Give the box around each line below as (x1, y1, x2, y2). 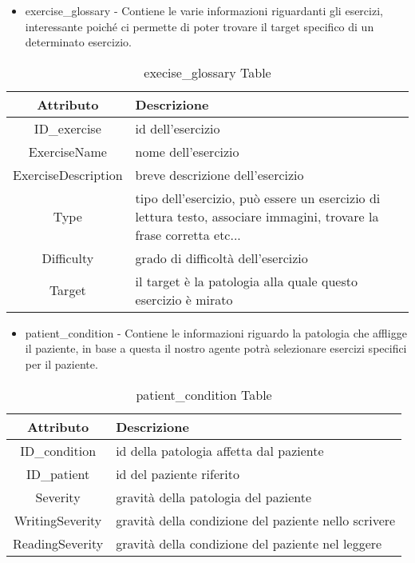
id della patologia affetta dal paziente (116, 441, 324, 460)
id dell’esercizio (135, 118, 220, 138)
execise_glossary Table (144, 62, 271, 82)
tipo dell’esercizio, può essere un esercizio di (135, 188, 381, 207)
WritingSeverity (14, 510, 102, 529)
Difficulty (41, 248, 94, 267)
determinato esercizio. (25, 34, 132, 50)
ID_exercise (34, 118, 101, 138)
